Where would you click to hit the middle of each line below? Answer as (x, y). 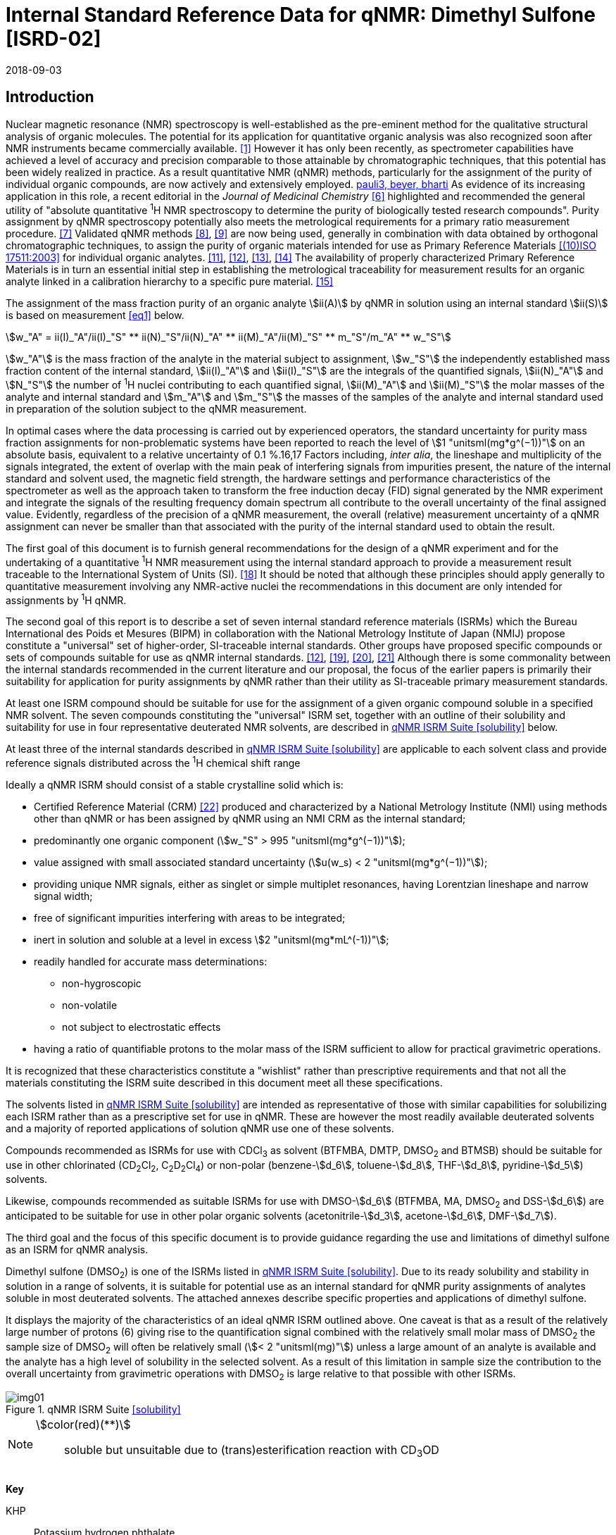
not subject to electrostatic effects (142, 1027)
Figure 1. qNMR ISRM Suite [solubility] (93, 1410)
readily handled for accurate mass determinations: (151, 961)
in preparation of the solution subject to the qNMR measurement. (156, 408)
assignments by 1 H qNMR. (66, 599)
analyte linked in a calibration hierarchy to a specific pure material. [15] (170, 282)
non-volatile (90, 1005)
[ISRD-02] (54, 39)
